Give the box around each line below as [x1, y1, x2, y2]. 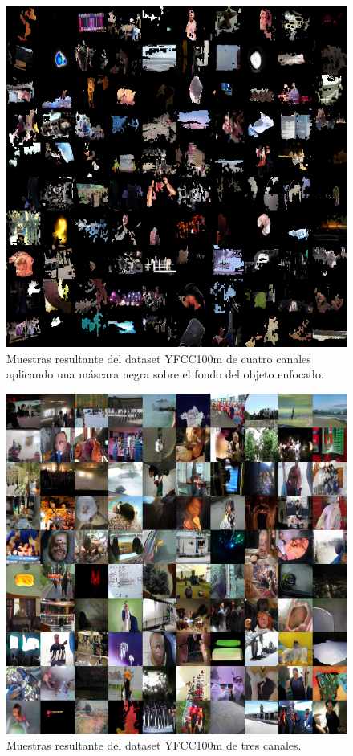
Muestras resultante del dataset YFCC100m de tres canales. [6, 737, 302, 754]
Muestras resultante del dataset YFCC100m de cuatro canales [6, 349, 311, 366]
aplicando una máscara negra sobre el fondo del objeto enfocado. [6, 366, 324, 382]
